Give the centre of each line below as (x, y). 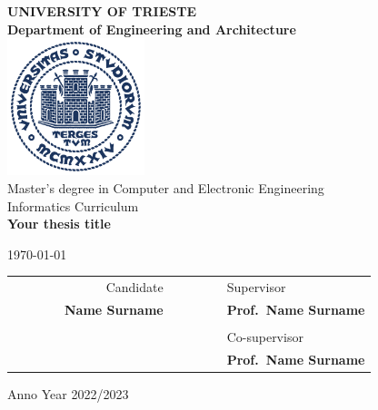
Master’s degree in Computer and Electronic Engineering (166, 187)
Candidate (134, 287)
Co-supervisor (265, 337)
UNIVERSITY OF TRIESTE (102, 11)
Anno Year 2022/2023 (68, 393)
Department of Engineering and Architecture (152, 29)
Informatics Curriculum (73, 205)
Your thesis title (59, 224)
